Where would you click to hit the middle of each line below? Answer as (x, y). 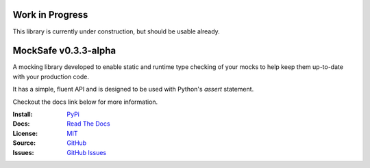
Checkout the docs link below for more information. (85, 102)
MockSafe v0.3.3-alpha (64, 51)
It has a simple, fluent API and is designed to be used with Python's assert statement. (133, 89)
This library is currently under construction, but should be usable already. (116, 31)
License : (25, 133)
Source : (24, 143)
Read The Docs (88, 124)
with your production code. (51, 76)
